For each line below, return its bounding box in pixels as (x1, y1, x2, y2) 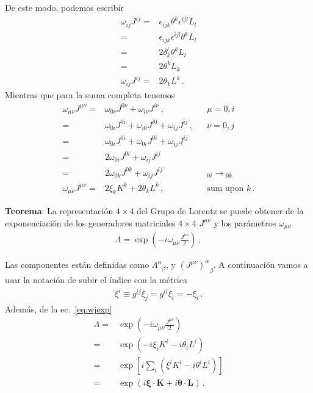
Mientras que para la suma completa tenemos (5, 88, 175, 101)
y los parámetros (214, 216, 276, 229)
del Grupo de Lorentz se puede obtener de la (137, 204, 304, 217)
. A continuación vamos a (213, 258, 308, 271)
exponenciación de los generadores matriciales (5, 216, 176, 229)
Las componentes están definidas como (5, 258, 149, 271)
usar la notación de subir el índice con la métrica (5, 273, 187, 286)
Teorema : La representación (5, 204, 113, 217)
